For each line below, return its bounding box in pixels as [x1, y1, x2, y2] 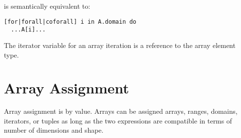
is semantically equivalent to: [4, 1, 91, 11]
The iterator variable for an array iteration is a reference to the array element [4, 40, 236, 50]
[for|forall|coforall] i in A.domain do [4, 18, 137, 25]
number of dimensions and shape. [4, 125, 104, 135]
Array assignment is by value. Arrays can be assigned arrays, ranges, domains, [4, 106, 238, 116]
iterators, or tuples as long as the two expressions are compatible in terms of [4, 115, 232, 125]
